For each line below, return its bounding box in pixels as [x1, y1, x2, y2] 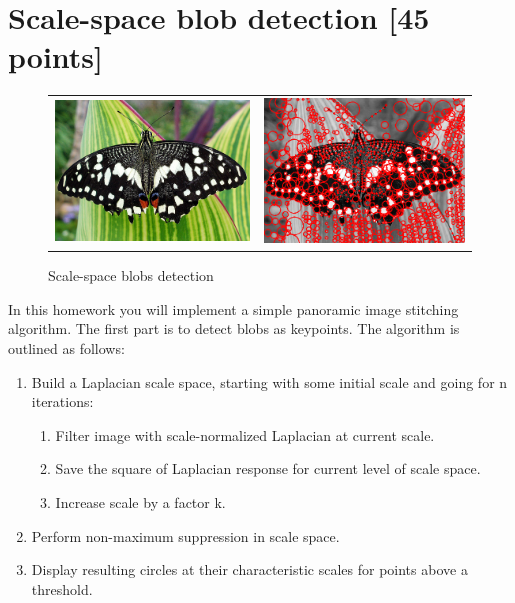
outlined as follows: [8, 338, 125, 359]
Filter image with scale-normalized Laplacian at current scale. [55, 424, 435, 445]
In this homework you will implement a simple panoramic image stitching [8, 298, 459, 319]
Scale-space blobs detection [48, 265, 214, 286]
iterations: [31, 391, 94, 412]
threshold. [31, 578, 93, 599]
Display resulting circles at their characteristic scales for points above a [31, 559, 468, 580]
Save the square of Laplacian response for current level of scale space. [55, 458, 481, 479]
